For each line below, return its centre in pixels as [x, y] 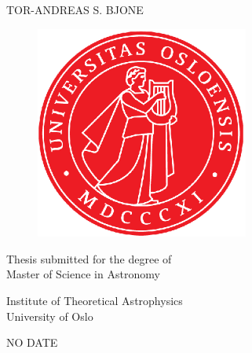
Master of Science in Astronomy [83, 274]
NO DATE [32, 342]
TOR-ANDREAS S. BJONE [75, 9]
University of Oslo [50, 316]
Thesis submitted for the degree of [89, 258]
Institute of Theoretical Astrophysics [95, 300]
